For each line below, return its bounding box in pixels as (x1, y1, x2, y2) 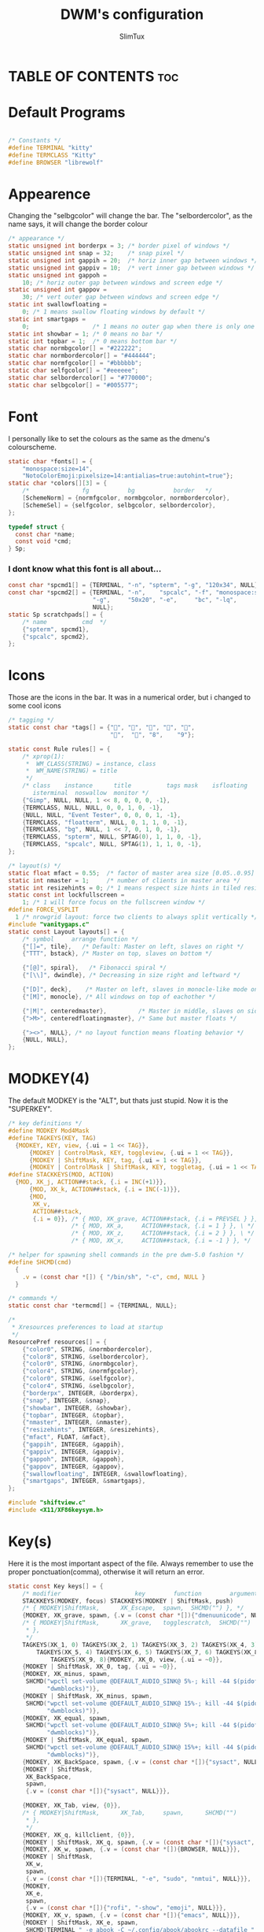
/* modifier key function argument (22, 1589, 258, 1597)
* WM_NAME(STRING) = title (25, 767, 118, 775)
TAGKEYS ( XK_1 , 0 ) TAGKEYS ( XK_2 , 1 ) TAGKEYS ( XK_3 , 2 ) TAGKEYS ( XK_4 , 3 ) (22, 1640, 258, 1648)
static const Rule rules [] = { (8, 745, 111, 753)
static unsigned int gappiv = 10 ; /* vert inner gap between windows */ (8, 264, 255, 272)
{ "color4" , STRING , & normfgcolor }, (22, 1367, 139, 1376)
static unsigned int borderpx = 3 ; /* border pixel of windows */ (8, 242, 230, 250)
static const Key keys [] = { (8, 1582, 104, 1590)
